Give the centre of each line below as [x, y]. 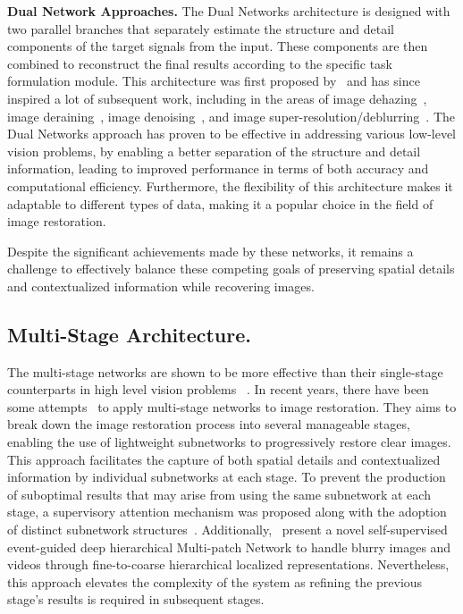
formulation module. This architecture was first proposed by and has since [214, 81]
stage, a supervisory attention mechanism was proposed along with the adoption [227, 512]
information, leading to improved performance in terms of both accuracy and [218, 168]
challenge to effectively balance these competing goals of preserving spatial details [231, 269]
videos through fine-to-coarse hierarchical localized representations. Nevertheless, [228, 564]
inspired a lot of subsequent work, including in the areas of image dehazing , [217, 98]
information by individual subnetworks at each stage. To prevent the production [227, 477]
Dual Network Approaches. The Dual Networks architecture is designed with [229, 11]
